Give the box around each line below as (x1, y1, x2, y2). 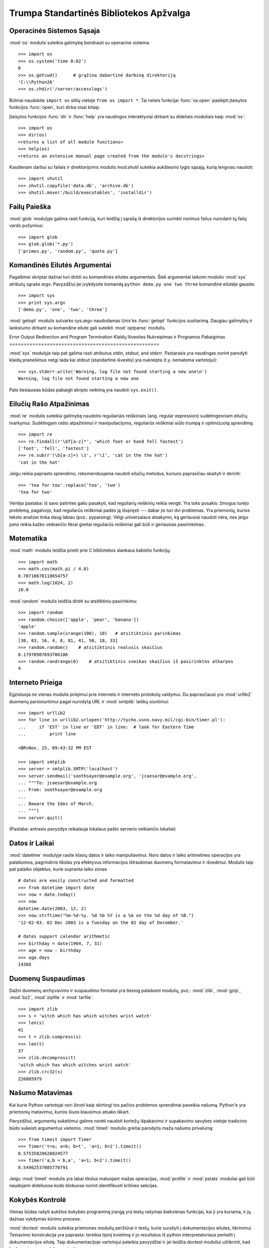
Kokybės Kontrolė (9, 1196, 66, 1204)
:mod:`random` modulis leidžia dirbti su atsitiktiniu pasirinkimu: (9, 598, 138, 604)
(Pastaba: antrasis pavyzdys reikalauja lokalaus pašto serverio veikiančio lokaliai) (9, 826, 176, 832)
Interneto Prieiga (9, 678, 63, 687)
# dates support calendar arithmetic (18, 934, 111, 939)
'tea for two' (18, 489, 52, 495)
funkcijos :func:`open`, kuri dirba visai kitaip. (9, 104, 101, 110)
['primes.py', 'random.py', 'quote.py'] (18, 248, 118, 254)
